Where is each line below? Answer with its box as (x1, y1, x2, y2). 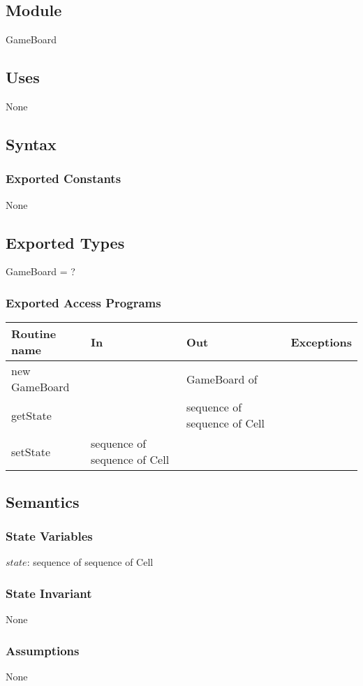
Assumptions (6, 641, 80, 659)
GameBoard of (186, 370, 258, 387)
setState (11, 443, 51, 460)
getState (11, 407, 52, 423)
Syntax (6, 133, 57, 154)
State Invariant (6, 584, 92, 601)
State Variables (6, 527, 93, 544)
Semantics (6, 490, 80, 512)
